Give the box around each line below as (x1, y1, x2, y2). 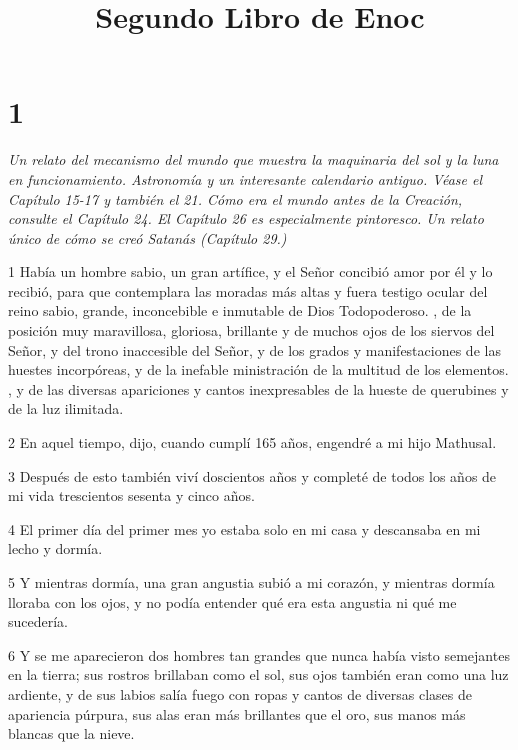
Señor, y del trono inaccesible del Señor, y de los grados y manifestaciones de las (8, 339, 501, 360)
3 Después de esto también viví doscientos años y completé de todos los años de (8, 465, 497, 486)
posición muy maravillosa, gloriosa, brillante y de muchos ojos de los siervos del (8, 320, 495, 341)
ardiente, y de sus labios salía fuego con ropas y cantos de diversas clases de (8, 683, 472, 704)
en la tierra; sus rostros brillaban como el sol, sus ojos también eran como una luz (8, 664, 509, 685)
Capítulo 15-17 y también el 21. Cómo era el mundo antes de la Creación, (8, 188, 463, 209)
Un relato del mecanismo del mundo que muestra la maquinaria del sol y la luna (8, 149, 499, 170)
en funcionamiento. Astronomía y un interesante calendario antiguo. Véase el (8, 168, 482, 189)
